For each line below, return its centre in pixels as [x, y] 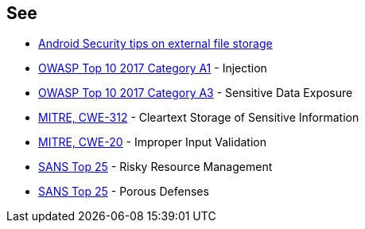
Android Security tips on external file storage [155, 44]
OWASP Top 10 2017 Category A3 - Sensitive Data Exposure [196, 93]
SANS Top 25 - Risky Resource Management [155, 167]
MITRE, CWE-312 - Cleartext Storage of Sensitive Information [199, 118]
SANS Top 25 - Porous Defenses [124, 192]
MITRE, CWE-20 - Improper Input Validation [152, 142]
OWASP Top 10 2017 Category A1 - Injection [153, 68]
